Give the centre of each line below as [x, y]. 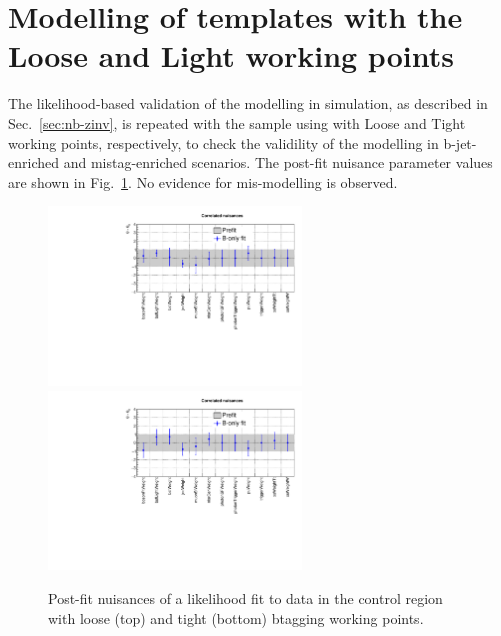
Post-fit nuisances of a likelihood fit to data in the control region [245, 598]
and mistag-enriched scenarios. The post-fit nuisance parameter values [278, 162]
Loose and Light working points [231, 55]
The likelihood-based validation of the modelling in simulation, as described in [248, 103]
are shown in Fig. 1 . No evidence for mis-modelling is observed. [203, 181]
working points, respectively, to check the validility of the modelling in [223, 142]
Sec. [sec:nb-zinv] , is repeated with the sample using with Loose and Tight [237, 122]
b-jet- [460, 142]
